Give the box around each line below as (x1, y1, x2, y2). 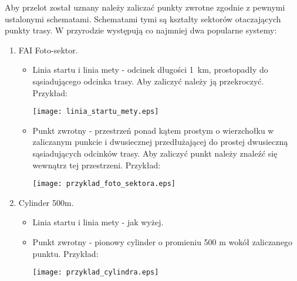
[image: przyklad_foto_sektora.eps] (32, 180, 176, 188)
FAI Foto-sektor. (18, 43, 78, 56)
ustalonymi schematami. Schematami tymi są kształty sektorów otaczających (5, 12, 281, 25)
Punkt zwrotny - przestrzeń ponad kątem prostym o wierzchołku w (32, 124, 274, 136)
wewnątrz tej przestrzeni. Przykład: (32, 158, 161, 171)
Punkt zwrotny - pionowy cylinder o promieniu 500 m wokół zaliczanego (32, 236, 293, 248)
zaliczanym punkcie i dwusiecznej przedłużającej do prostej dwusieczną (32, 136, 288, 148)
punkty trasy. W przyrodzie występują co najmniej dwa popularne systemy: (5, 24, 277, 36)
